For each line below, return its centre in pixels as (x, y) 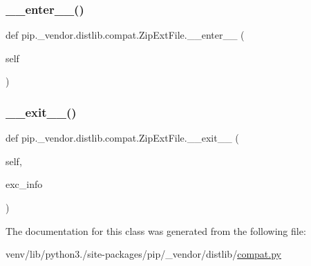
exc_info (24, 184)
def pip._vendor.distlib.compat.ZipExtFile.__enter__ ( (125, 35)
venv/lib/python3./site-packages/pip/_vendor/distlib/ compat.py (143, 254)
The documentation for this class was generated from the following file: (156, 230)
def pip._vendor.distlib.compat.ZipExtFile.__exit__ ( (122, 138)
